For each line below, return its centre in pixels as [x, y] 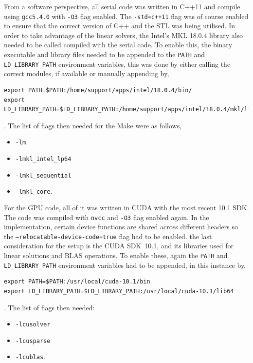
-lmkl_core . [34, 191]
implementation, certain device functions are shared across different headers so [121, 227]
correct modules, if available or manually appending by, [87, 73]
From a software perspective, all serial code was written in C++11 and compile [122, 6]
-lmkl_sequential [43, 175]
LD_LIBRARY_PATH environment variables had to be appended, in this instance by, [125, 265]
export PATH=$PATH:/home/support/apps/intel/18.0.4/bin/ [98, 90]
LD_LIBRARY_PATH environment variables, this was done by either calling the [117, 64]
